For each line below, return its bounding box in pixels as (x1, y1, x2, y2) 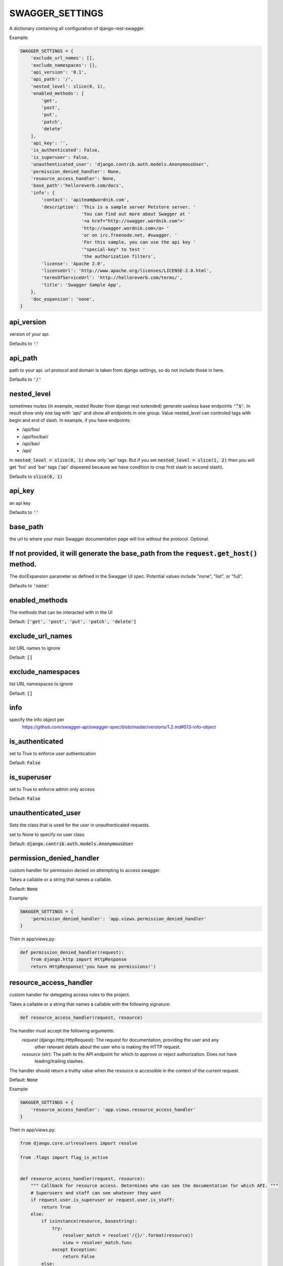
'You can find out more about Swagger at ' (81, 211, 191, 217)
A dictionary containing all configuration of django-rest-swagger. (9, 25, 145, 31)
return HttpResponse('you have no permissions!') (30, 964, 156, 969)
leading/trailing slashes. (34, 1058, 84, 1064)
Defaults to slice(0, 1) (9, 473, 63, 480)
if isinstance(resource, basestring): (41, 1218, 137, 1224)
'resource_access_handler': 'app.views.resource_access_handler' (30, 1106, 196, 1113)
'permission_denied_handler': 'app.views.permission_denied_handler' (30, 916, 207, 922)
